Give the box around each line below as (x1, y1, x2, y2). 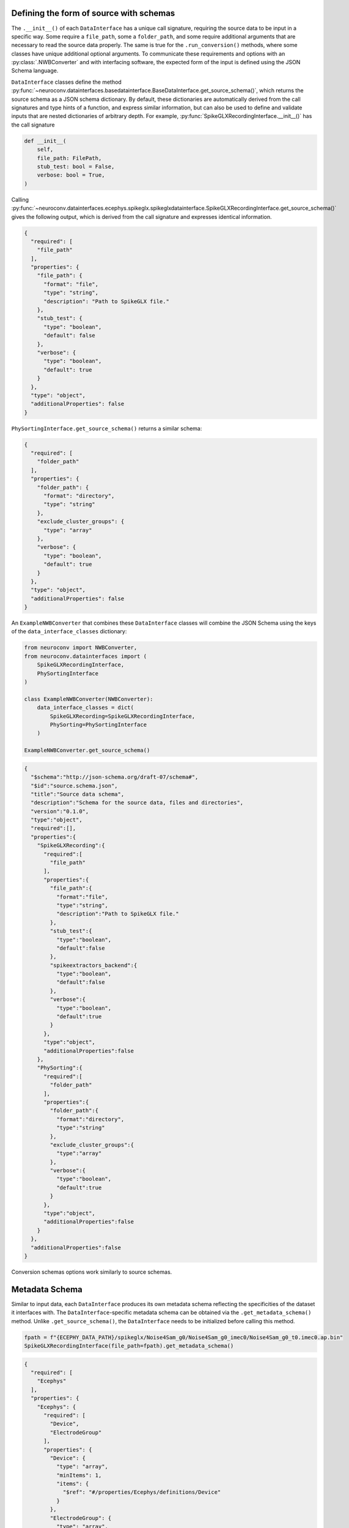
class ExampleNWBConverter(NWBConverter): (24, 696, 153, 702)
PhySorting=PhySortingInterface (50, 721, 147, 728)
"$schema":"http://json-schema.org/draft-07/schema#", (31, 774, 199, 781)
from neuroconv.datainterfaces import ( (24, 653, 147, 659)
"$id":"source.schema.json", (31, 782, 119, 789)
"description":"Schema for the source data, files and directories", (31, 799, 244, 806)
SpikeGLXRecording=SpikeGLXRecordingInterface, (50, 713, 196, 719)
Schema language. (11, 67, 59, 75)
